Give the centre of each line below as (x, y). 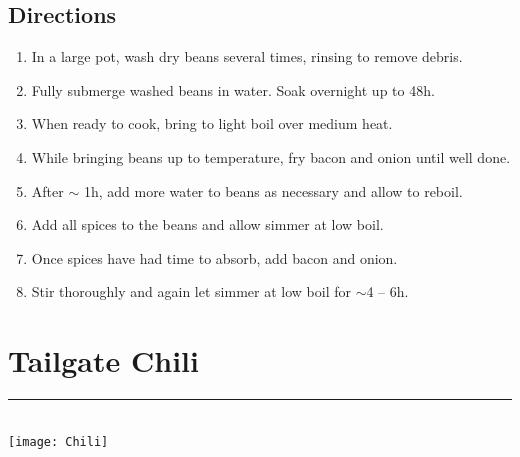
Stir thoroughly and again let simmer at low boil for (191, 291)
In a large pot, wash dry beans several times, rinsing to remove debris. (247, 56)
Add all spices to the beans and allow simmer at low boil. (207, 224)
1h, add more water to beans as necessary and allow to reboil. (273, 190)
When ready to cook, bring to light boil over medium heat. (212, 123)
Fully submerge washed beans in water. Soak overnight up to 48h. (233, 89)
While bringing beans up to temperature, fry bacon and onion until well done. (271, 156)
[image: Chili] (58, 441)
